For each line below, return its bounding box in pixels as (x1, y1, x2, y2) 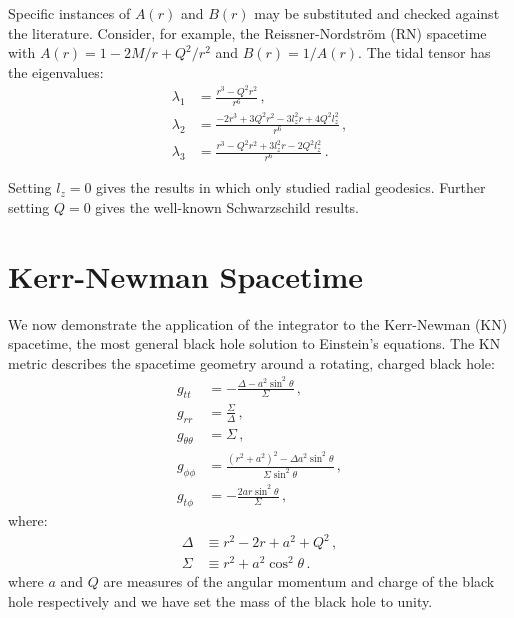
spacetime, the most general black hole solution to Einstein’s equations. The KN (8, 333, 501, 354)
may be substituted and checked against (254, 3, 500, 23)
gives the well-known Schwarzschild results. (95, 196, 359, 217)
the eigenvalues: (8, 61, 104, 82)
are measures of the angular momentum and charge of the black (103, 571, 495, 592)
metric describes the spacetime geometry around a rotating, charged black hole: (8, 352, 495, 373)
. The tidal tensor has (358, 42, 491, 63)
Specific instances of (8, 3, 131, 23)
